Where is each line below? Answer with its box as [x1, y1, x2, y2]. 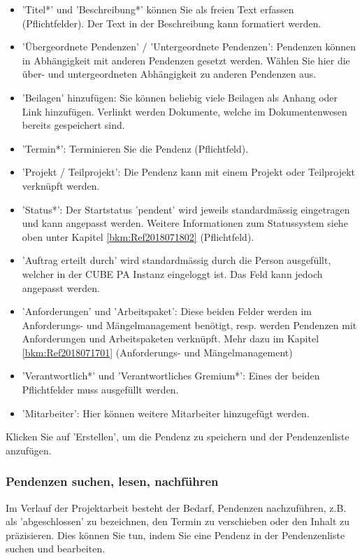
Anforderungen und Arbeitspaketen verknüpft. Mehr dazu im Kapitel [22, 331, 319, 346]
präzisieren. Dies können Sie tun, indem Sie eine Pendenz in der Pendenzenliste [6, 527, 345, 542]
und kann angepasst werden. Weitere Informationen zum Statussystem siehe [22, 216, 348, 230]
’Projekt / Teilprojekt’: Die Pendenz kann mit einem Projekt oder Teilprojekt [22, 165, 356, 179]
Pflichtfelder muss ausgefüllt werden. [22, 382, 179, 397]
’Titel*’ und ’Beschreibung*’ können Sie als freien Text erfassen [22, 2, 294, 16]
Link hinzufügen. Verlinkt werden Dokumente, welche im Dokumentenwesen [22, 104, 347, 118]
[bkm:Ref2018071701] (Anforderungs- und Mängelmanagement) [22, 344, 293, 359]
